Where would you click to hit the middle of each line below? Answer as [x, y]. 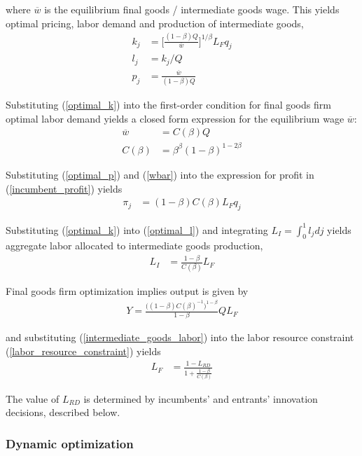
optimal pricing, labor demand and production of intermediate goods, [155, 23]
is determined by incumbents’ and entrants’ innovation [201, 398]
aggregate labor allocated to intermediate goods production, [134, 246]
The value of [33, 398]
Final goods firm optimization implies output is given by [127, 290]
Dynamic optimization [70, 443]
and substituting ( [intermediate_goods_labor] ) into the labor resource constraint [180, 337]
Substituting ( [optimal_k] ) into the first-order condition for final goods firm [168, 105]
